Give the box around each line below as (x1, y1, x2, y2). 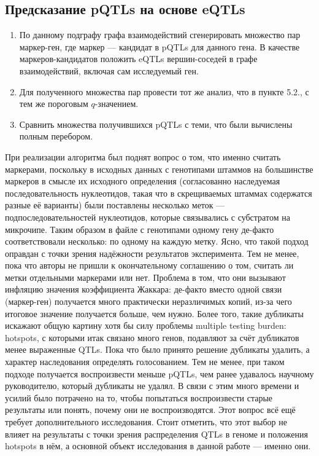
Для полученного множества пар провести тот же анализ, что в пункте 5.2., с (19, 85, 309, 98)
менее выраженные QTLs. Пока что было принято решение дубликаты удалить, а (5, 343, 310, 356)
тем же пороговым (19, 97, 88, 110)
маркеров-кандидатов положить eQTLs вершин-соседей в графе (19, 52, 258, 65)
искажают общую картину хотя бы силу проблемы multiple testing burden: (5, 319, 286, 332)
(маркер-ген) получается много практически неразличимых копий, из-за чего (5, 295, 292, 308)
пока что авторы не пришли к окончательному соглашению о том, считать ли (5, 259, 294, 272)
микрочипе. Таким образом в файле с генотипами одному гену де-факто (5, 222, 274, 235)
